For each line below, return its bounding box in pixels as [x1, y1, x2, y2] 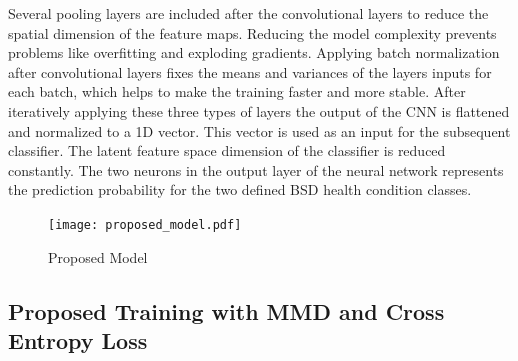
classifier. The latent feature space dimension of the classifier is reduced [8, 140, 446, 161]
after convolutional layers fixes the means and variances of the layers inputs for [8, 61, 492, 82]
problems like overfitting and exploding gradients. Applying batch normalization [8, 42, 500, 63]
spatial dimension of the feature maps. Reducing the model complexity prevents [8, 22, 497, 43]
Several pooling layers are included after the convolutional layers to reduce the [8, 3, 489, 23]
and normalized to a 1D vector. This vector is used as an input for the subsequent [8, 120, 511, 141]
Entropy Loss [8, 324, 148, 355]
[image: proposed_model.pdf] [48, 217, 242, 232]
